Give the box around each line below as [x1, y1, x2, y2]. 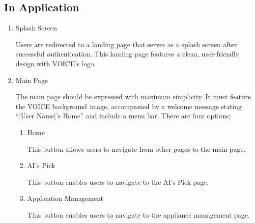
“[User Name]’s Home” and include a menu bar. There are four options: [15, 111, 231, 121]
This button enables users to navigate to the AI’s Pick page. [27, 176, 209, 187]
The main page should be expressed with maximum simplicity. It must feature [15, 91, 251, 102]
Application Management [27, 193, 103, 203]
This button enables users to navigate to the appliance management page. [27, 209, 250, 220]
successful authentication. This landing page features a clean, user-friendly [15, 49, 240, 59]
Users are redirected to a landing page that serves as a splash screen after [15, 39, 237, 49]
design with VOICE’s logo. [15, 58, 96, 68]
